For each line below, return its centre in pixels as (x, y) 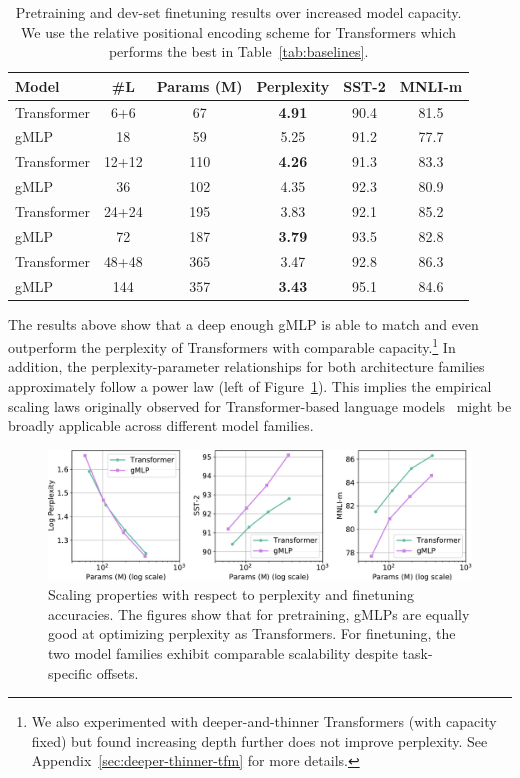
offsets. (117, 672)
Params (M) (199, 85)
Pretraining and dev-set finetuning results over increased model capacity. (238, 12)
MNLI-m (431, 85)
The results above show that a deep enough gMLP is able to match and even (243, 323)
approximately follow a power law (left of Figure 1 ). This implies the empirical (250, 386)
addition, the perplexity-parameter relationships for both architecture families (246, 366)
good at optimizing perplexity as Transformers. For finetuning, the (252, 633)
